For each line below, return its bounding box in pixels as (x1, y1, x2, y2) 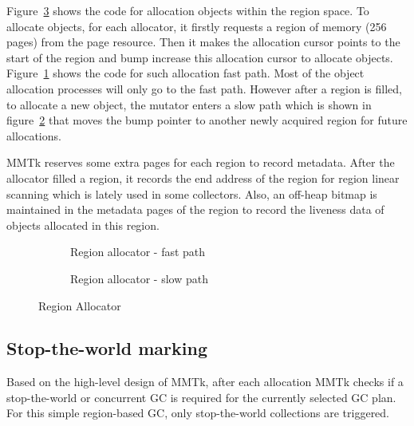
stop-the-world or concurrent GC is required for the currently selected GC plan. (6, 389, 396, 405)
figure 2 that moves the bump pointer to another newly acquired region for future (6, 112, 408, 128)
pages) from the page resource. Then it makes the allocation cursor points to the (6, 34, 400, 50)
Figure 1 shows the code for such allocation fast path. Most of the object (6, 65, 365, 81)
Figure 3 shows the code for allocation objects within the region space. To (6, 2, 369, 18)
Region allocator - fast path (70, 243, 206, 260)
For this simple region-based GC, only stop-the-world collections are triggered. (6, 404, 390, 421)
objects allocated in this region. (6, 216, 160, 233)
